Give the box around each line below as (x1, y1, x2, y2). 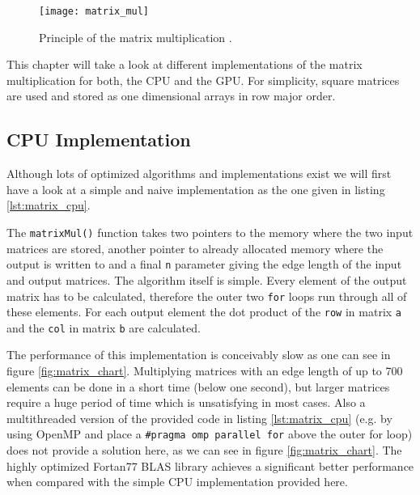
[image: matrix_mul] (39, 6, 150, 17)
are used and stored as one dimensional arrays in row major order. (6, 87, 336, 104)
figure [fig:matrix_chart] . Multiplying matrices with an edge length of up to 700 (6, 362, 403, 379)
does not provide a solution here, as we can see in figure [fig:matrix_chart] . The (6, 442, 402, 459)
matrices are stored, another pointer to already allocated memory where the (6, 239, 384, 256)
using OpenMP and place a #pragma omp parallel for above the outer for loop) (6, 425, 413, 442)
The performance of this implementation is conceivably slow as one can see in (6, 346, 391, 363)
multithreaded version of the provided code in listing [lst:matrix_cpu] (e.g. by (6, 409, 392, 426)
